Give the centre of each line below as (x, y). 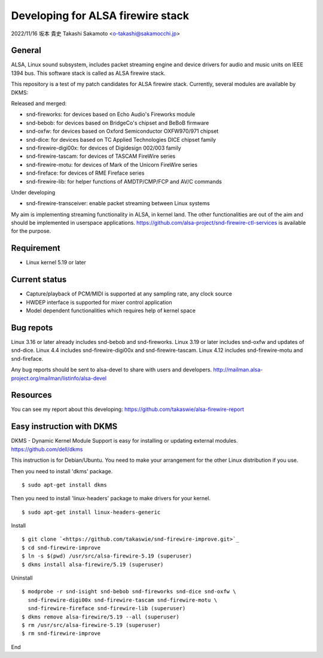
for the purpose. (31, 231)
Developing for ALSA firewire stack (100, 16)
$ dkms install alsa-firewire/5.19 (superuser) (93, 564)
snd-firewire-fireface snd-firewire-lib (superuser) (107, 608)
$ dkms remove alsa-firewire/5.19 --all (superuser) (100, 617)
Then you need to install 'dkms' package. (62, 471)
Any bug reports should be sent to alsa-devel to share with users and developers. (112, 370)
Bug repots (32, 328)
